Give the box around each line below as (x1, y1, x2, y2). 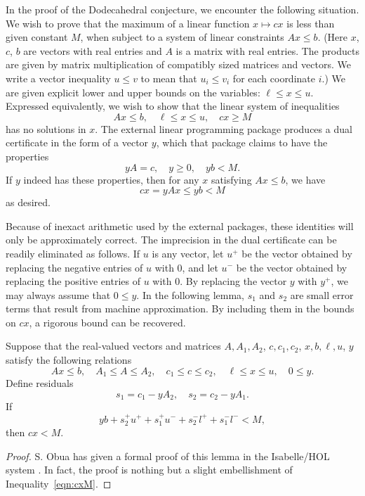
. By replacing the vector (180, 274, 287, 288)
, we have (285, 172, 326, 186)
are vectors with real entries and (23, 43, 162, 58)
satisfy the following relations (6, 352, 132, 367)
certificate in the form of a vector (6, 135, 149, 150)
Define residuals (6, 376, 74, 390)
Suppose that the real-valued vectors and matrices (6, 338, 221, 353)
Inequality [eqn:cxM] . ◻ (6, 476, 112, 490)
